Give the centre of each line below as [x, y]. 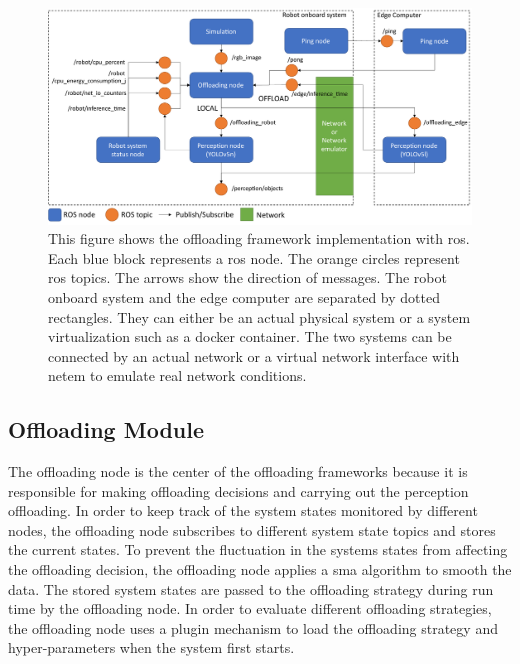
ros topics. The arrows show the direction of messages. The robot [247, 277]
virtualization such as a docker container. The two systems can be [250, 336]
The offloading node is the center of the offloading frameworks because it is [238, 471]
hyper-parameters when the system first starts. [151, 647]
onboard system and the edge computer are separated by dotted [244, 296]
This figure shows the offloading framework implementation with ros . [259, 238]
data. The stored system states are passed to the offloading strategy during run [251, 588]
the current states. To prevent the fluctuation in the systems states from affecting [258, 549]
